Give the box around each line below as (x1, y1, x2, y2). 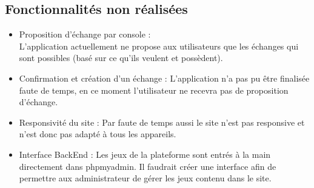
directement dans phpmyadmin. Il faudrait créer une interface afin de (19, 160, 276, 172)
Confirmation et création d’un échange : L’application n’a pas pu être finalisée (19, 71, 310, 84)
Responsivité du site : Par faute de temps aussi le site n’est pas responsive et (19, 115, 305, 128)
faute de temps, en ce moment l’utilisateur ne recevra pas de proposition (19, 83, 289, 96)
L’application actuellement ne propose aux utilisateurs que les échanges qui (19, 39, 299, 52)
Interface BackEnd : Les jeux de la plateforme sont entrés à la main (19, 147, 271, 160)
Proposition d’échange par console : (19, 28, 151, 41)
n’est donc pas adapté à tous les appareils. (19, 128, 176, 140)
